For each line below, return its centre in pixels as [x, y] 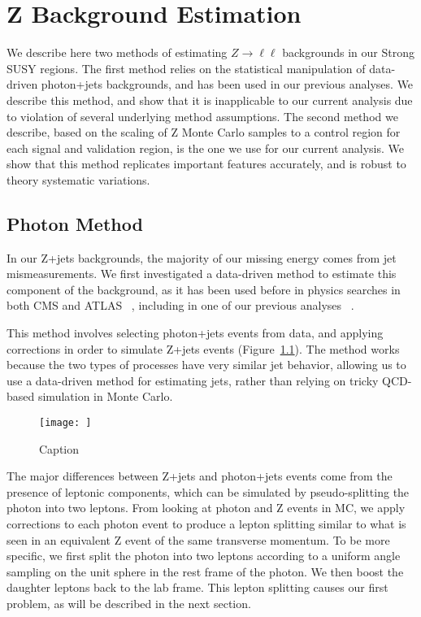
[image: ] [65, 423]
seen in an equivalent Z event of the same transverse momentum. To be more [198, 539]
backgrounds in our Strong [348, 52]
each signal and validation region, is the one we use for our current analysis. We [206, 148]
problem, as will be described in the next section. [129, 604]
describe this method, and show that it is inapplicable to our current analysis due [210, 100]
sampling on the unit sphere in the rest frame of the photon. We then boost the [205, 571]
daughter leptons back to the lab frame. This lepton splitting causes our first [197, 587]
